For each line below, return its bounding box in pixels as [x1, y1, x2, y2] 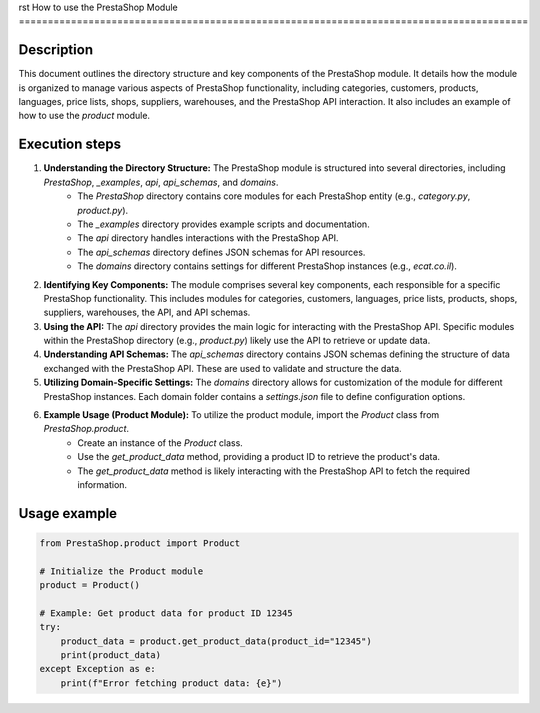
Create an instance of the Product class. [77, 436, 244, 449]
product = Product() [39, 580, 140, 591]
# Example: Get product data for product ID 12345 [39, 607, 294, 619]
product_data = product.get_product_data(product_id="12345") [60, 635, 372, 647]
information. [77, 478, 128, 490]
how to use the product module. [18, 110, 150, 122]
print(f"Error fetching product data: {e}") [60, 677, 283, 689]
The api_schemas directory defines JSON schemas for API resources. [77, 246, 366, 258]
